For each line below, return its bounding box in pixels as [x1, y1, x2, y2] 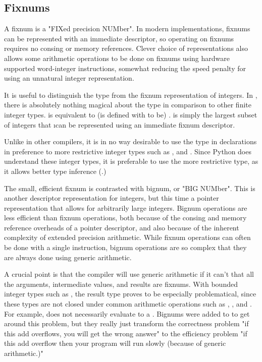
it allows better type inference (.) [4, 165, 107, 176]
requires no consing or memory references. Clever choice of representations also [4, 43, 248, 53]
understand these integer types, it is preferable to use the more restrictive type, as [4, 156, 258, 166]
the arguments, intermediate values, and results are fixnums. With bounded [4, 278, 238, 289]
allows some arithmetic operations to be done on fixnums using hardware [4, 52, 230, 63]
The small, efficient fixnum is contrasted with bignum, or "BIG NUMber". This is [4, 183, 255, 193]
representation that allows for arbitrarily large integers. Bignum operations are [4, 202, 247, 213]
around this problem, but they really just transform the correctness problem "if [4, 318, 249, 329]
